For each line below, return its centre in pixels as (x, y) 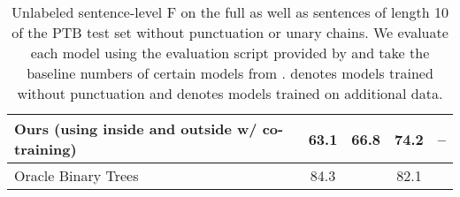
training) (46, 149)
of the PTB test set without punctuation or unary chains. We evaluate (230, 32)
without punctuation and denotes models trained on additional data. (230, 93)
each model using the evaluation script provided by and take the (230, 53)
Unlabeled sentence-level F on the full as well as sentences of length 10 (230, 12)
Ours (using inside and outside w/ (136, 129)
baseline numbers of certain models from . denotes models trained (230, 73)
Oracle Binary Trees (77, 175)
